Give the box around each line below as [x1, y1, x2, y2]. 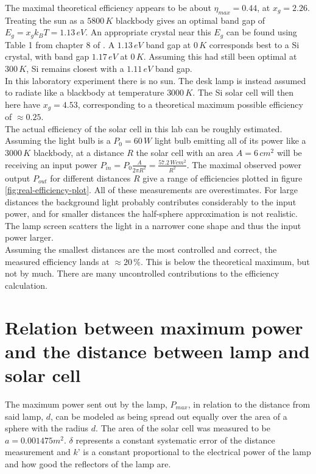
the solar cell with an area [136, 146, 234, 159]
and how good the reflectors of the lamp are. [5, 457, 171, 470]
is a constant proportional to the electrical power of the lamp [83, 445, 311, 458]
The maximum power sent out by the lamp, [5, 397, 167, 410]
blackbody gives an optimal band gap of [116, 13, 265, 26]
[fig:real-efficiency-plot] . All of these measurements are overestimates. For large [5, 183, 298, 196]
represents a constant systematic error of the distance [75, 433, 275, 446]
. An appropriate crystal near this [85, 26, 211, 38]
